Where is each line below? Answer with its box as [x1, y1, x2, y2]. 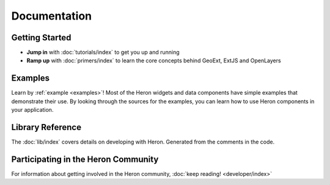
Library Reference [11, 122, 82, 132]
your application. [11, 106, 54, 114]
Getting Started [11, 32, 71, 43]
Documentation [11, 9, 92, 23]
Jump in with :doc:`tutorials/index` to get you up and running [26, 49, 180, 56]
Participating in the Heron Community [11, 154, 159, 164]
